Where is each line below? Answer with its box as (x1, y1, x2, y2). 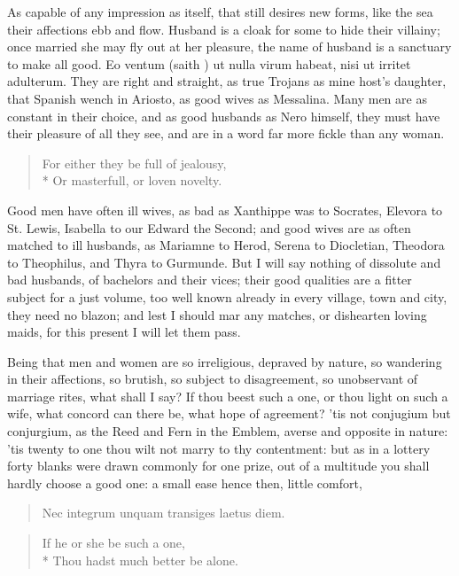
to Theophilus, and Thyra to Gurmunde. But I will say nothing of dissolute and (7, 253, 441, 271)
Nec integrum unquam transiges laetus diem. (42, 503, 285, 522)
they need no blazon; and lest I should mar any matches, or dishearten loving (7, 305, 427, 323)
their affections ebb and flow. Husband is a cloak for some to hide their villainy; (7, 19, 440, 38)
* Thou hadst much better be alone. (42, 550, 238, 569)
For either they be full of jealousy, (42, 153, 227, 172)
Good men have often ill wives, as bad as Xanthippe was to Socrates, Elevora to (7, 200, 443, 219)
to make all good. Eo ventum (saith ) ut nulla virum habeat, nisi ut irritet (7, 54, 411, 73)
